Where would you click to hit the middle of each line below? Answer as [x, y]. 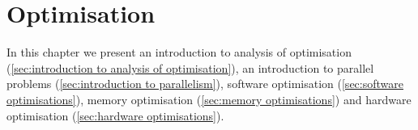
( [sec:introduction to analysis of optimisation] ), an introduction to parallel [190, 67]
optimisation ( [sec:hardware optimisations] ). [115, 115]
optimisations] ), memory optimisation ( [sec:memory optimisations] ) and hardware [209, 99]
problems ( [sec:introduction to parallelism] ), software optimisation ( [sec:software [205, 84]
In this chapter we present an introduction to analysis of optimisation [179, 52]
